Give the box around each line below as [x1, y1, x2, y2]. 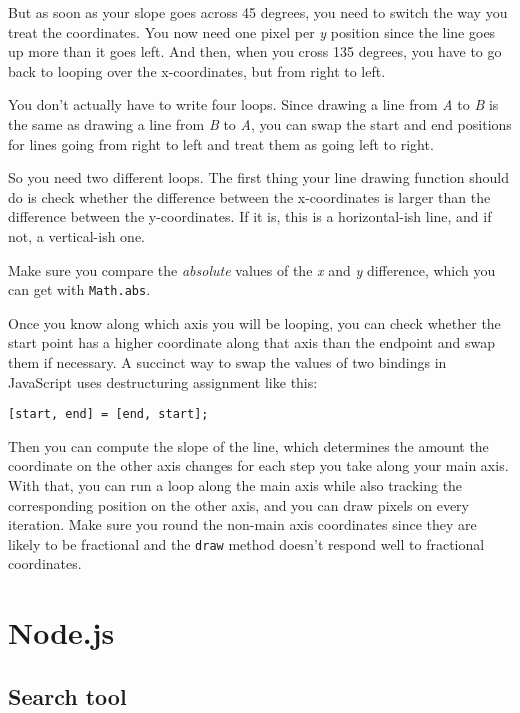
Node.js [8, 612, 115, 653]
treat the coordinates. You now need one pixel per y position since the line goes [8, 21, 496, 42]
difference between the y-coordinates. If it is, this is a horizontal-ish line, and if [8, 206, 492, 227]
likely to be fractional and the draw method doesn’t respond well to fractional [8, 533, 485, 554]
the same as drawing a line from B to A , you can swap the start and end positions [8, 113, 512, 134]
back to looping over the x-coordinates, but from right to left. [8, 60, 386, 81]
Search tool [8, 680, 127, 711]
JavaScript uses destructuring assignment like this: [8, 371, 318, 392]
